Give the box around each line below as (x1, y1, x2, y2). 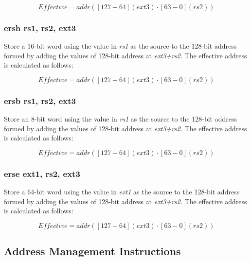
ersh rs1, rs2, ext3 (4, 21, 76, 34)
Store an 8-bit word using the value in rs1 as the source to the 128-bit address (4, 114, 237, 124)
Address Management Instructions (4, 244, 181, 259)
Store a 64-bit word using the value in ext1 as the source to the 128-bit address (4, 187, 240, 197)
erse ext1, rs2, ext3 (4, 167, 80, 179)
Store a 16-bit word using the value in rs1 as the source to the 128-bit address (4, 41, 237, 51)
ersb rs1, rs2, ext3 (4, 94, 76, 106)
